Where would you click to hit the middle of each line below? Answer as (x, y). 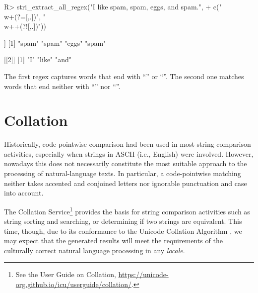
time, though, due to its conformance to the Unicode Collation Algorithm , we (123, 231)
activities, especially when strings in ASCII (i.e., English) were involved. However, (129, 153)
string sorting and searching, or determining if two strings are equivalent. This (123, 221)
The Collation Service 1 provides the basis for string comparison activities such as (127, 210)
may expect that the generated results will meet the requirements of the (113, 241)
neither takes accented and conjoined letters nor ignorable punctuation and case (126, 183)
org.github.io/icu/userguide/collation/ (73, 284)
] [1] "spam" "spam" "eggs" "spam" (55, 43)
